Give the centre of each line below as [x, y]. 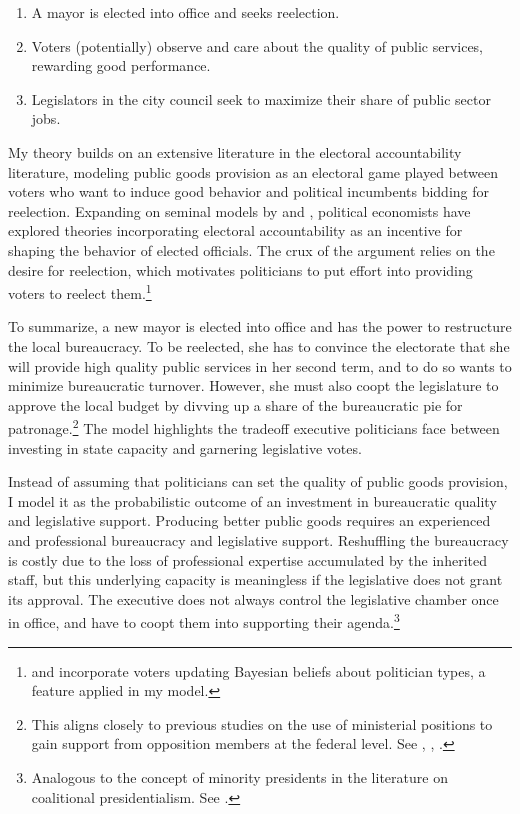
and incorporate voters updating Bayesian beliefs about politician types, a [258, 670]
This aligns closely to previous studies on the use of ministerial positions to [262, 723]
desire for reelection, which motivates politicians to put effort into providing [240, 269]
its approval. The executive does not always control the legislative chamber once [253, 598]
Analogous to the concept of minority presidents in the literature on [239, 776]
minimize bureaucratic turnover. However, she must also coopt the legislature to [253, 385]
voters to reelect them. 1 [80, 291]
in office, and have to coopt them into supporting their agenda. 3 [204, 620]
